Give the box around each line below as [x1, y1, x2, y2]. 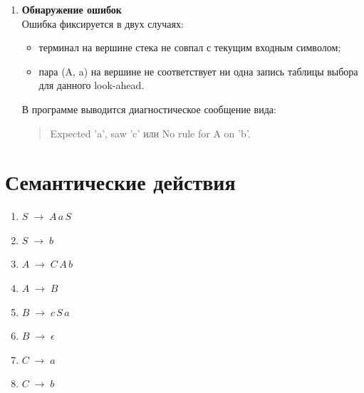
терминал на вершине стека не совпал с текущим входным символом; [38, 40, 341, 55]
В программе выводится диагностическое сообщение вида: [21, 101, 276, 116]
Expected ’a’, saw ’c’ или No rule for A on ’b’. [50, 125, 251, 140]
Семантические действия [5, 167, 236, 197]
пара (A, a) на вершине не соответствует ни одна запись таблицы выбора [38, 63, 358, 78]
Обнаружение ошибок [21, 2, 122, 16]
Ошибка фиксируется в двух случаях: [21, 16, 184, 31]
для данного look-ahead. [38, 78, 145, 93]
